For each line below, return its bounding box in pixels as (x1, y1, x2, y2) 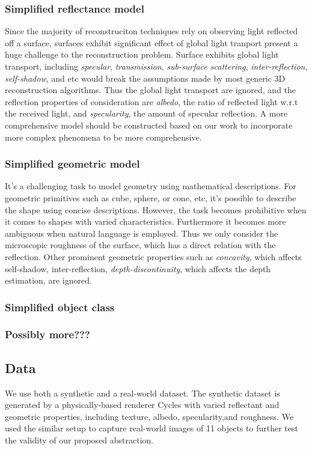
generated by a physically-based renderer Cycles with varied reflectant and (5, 398, 280, 411)
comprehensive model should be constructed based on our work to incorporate (5, 118, 293, 131)
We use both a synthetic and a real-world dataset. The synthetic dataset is (5, 386, 280, 399)
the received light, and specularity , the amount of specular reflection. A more (5, 107, 288, 120)
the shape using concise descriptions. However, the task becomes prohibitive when (5, 203, 307, 216)
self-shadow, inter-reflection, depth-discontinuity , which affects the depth (5, 262, 271, 275)
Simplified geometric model (5, 156, 140, 171)
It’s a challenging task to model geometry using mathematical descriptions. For (5, 180, 296, 192)
